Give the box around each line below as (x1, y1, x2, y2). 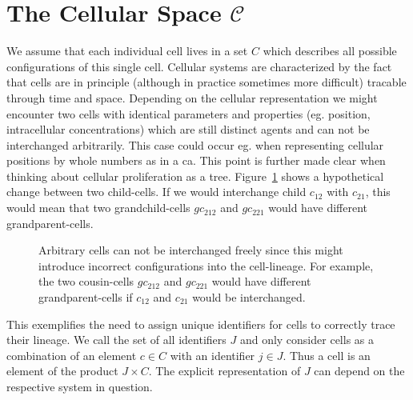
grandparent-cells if (38, 289, 133, 306)
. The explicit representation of (148, 362, 301, 379)
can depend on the (314, 362, 405, 379)
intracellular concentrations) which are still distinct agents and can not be (6, 121, 370, 138)
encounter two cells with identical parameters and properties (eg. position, (6, 105, 371, 122)
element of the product (6, 362, 118, 379)
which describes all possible (263, 42, 397, 59)
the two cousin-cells (38, 273, 134, 290)
